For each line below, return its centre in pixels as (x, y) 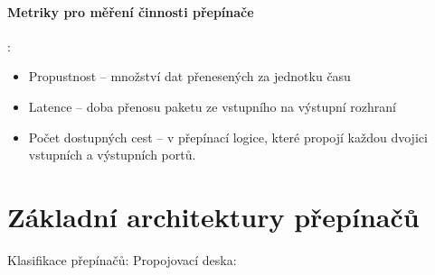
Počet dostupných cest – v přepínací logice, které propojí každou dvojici (228, 137)
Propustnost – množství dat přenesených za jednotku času (189, 76)
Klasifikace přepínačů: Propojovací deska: (122, 259)
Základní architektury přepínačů (213, 216)
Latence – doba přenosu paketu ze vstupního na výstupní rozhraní (212, 106)
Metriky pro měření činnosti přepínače (131, 11)
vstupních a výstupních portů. (112, 155)
